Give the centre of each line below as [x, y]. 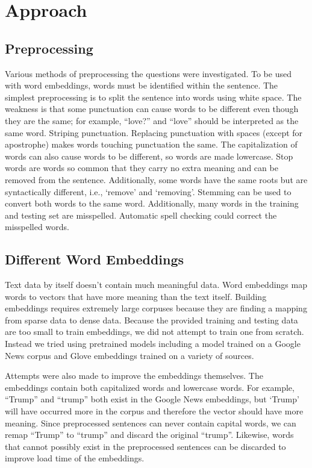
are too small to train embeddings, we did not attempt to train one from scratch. [154, 332]
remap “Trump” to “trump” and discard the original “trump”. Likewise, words [149, 435]
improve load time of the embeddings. [75, 458]
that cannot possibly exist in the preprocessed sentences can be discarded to [145, 446]
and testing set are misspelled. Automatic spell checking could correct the [141, 215]
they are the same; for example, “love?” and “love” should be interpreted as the [152, 120]
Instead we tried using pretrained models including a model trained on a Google [153, 344]
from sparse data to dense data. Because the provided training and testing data [151, 320]
